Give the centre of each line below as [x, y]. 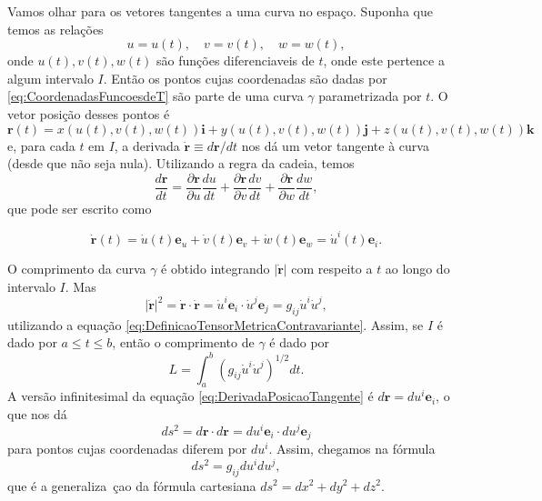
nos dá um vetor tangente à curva [335, 145]
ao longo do [417, 269]
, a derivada [147, 145]
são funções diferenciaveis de [236, 60]
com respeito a [332, 269]
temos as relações [55, 29]
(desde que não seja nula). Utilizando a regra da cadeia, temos [181, 163]
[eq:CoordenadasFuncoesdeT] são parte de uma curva [156, 96]
